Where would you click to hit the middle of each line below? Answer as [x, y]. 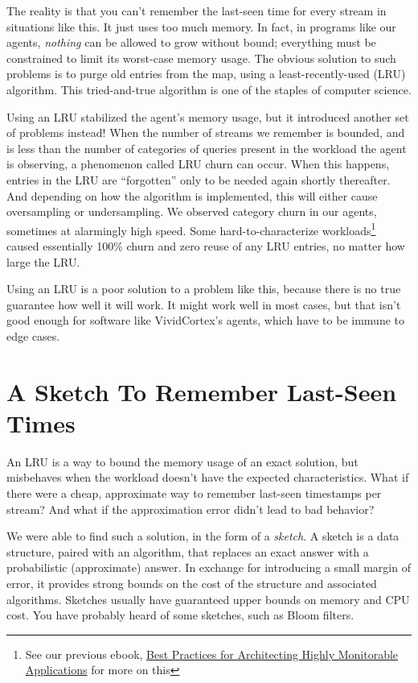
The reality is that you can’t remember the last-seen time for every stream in [197, 10]
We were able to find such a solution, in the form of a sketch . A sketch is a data [203, 536]
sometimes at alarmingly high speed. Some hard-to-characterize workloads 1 [191, 229]
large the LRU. [43, 261]
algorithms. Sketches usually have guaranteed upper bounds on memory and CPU [208, 599]
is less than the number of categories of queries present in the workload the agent [207, 148]
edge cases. [33, 335]
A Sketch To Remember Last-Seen [202, 391]
